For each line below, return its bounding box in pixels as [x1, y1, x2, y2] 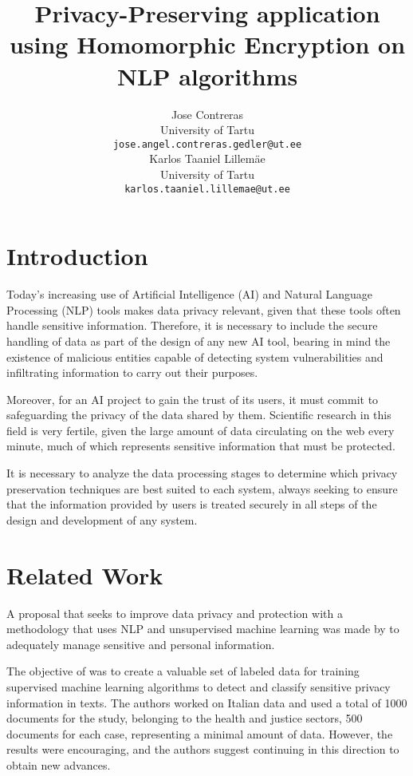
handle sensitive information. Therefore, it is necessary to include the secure [6, 317, 378, 334]
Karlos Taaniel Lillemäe [149, 150, 265, 167]
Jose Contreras [171, 105, 244, 122]
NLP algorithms [116, 59, 298, 92]
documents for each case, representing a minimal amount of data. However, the [6, 725, 393, 742]
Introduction [6, 240, 148, 272]
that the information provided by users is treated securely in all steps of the [6, 496, 377, 513]
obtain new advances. [6, 756, 111, 773]
